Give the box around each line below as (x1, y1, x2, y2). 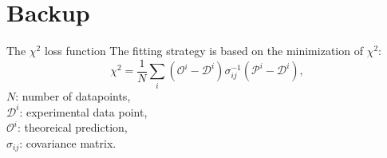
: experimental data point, (19, 103, 148, 120)
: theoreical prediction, (17, 119, 128, 136)
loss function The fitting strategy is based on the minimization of (44, 42, 363, 59)
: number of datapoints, (15, 87, 131, 104)
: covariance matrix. (19, 134, 116, 151)
